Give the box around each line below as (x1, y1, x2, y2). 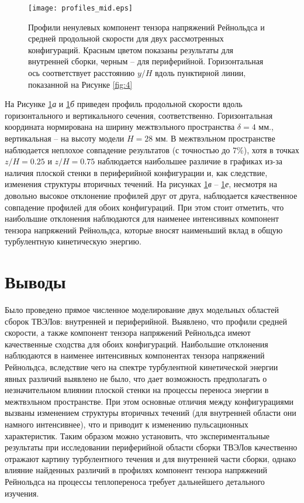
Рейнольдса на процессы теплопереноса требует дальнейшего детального (5, 475, 265, 487)
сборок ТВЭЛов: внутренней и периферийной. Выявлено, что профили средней (5, 315, 287, 327)
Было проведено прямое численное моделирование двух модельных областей (5, 304, 279, 316)
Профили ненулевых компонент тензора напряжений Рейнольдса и (28, 20, 265, 33)
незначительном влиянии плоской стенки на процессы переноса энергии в (5, 384, 269, 396)
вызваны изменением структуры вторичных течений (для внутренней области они (5, 406, 296, 419)
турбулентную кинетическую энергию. (5, 235, 141, 247)
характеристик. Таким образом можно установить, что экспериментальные (5, 429, 270, 442)
